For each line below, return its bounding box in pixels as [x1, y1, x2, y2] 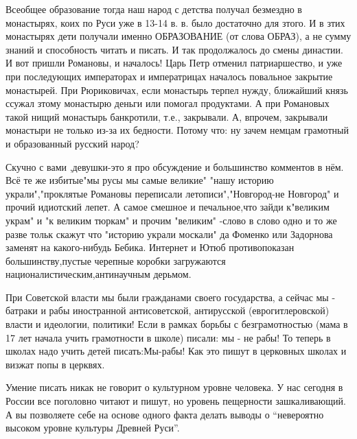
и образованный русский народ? [5, 136, 139, 150]
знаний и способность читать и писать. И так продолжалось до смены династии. [5, 42, 343, 56]
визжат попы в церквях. [5, 357, 105, 371]
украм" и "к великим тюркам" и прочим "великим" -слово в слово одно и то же [5, 213, 337, 227]
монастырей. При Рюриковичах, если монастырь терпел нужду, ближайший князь [5, 82, 348, 97]
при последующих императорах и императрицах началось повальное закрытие [5, 69, 333, 83]
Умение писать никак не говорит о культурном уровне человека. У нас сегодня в [5, 380, 343, 394]
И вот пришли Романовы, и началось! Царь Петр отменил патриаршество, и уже [5, 56, 343, 70]
